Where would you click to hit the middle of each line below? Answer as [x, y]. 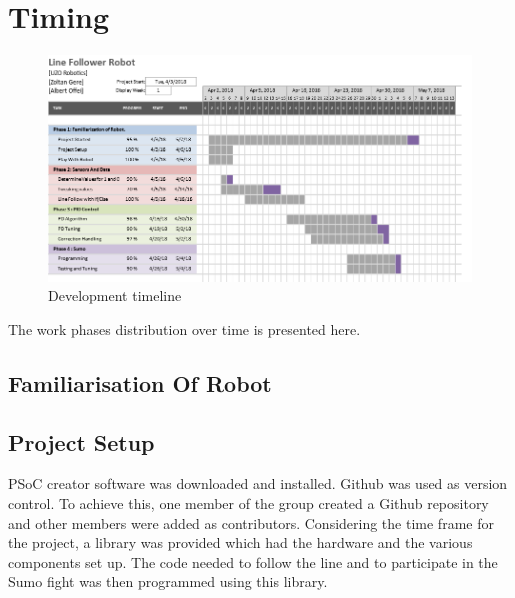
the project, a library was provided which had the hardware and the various [240, 542]
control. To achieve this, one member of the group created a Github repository [248, 503]
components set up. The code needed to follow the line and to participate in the [253, 561]
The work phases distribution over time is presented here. [184, 328]
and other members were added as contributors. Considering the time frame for [251, 522]
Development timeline [115, 295]
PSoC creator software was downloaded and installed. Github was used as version [258, 483]
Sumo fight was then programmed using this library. [168, 581]
